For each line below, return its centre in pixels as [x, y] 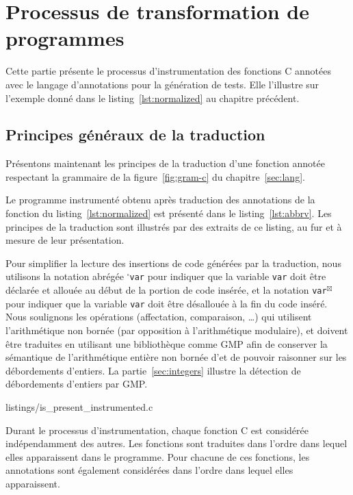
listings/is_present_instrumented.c [79, 406]
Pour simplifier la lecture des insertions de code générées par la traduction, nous [173, 263]
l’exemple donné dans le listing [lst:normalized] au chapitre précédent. [153, 98]
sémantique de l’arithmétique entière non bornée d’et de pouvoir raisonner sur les [176, 357]
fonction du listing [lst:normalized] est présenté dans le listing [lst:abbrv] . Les [169, 213]
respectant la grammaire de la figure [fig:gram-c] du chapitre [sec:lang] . [155, 176]
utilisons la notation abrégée [65, 276]
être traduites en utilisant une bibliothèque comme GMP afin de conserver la [167, 343]
